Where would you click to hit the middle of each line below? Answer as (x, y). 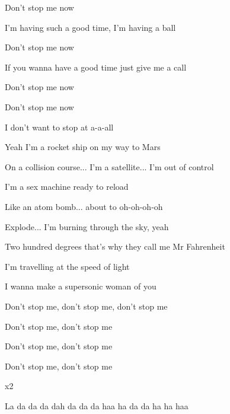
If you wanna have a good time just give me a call (96, 67)
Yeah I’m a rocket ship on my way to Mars (83, 147)
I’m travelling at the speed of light (67, 266)
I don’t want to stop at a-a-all (59, 127)
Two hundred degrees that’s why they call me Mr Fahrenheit (115, 246)
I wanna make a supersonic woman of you (81, 286)
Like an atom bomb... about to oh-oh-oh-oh (84, 206)
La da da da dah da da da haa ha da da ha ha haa (97, 405)
